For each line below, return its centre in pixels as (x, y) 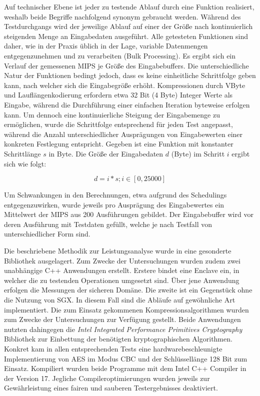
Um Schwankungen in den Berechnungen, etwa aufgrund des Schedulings (115, 195)
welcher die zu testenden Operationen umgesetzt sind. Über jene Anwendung (122, 280)
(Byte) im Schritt (198, 153)
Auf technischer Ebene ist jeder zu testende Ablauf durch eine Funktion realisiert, (129, 6)
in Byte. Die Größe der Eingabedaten (106, 153)
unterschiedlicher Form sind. (47, 234)
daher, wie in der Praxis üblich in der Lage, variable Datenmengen (106, 46)
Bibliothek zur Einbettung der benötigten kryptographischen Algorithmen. (118, 339)
